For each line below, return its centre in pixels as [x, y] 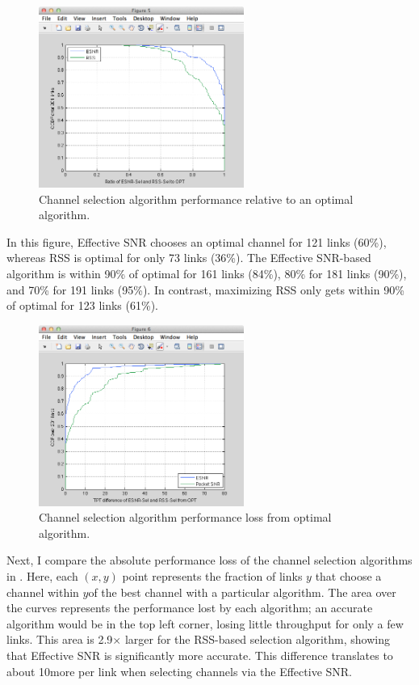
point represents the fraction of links [212, 576]
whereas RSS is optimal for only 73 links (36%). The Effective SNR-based [189, 258]
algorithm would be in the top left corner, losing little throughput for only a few [205, 623]
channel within [43, 592]
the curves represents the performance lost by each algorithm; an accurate [190, 608]
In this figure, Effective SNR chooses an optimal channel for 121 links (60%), [197, 241]
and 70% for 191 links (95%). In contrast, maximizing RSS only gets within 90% [205, 289]
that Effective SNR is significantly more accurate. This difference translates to [200, 655]
